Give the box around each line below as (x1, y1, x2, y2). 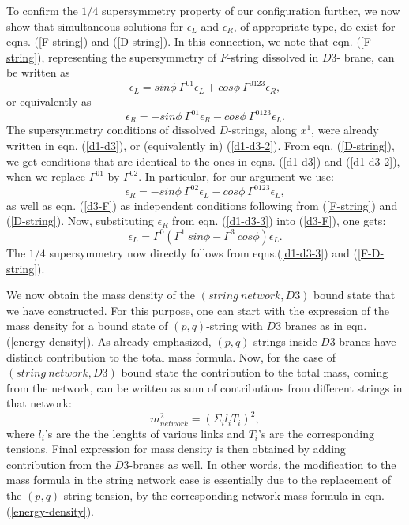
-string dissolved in (227, 48, 319, 65)
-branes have (335, 332, 396, 349)
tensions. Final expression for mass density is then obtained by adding (6, 441, 346, 457)
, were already (311, 122, 379, 138)
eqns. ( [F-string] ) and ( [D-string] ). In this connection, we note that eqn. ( (6, 33, 361, 50)
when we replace (6, 168, 85, 185)
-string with (206, 317, 263, 334)
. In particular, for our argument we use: (138, 168, 334, 185)
